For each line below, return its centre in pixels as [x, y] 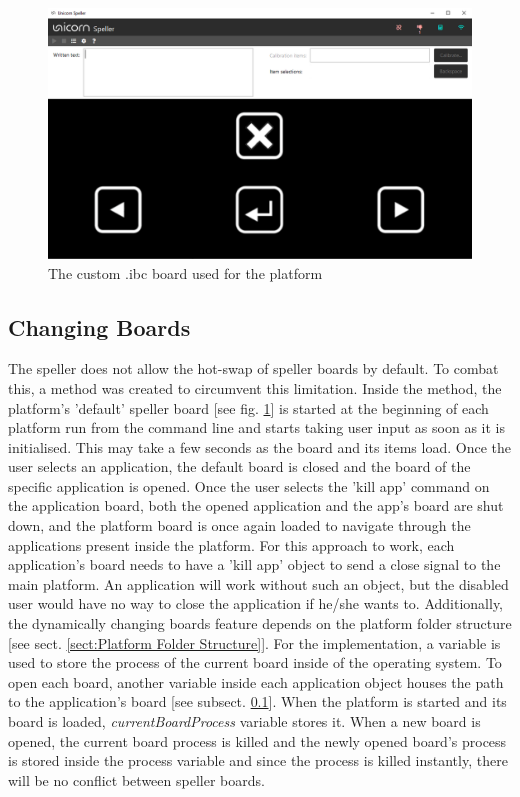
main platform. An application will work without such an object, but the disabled [258, 583]
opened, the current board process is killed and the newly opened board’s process [257, 740]
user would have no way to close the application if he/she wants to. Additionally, [256, 603]
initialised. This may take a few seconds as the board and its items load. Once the [259, 446]
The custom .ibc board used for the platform [185, 272]
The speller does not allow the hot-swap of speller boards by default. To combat [253, 368]
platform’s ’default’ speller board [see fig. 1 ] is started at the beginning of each [248, 407]
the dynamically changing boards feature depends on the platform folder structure [260, 623]
